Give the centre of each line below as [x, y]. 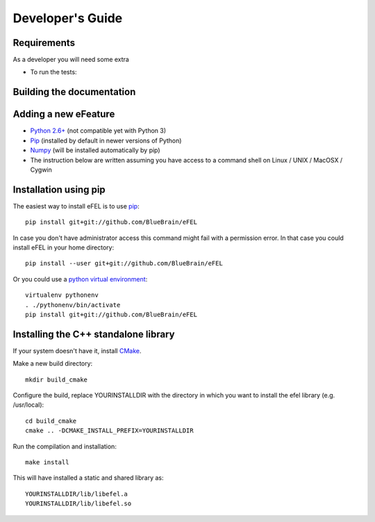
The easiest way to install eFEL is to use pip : [76, 206]
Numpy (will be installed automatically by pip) [95, 150]
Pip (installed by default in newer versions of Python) [106, 140]
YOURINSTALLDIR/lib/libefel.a [77, 494]
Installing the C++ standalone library [94, 334]
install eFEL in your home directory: [64, 247]
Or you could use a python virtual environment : [80, 279]
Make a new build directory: [53, 364]
